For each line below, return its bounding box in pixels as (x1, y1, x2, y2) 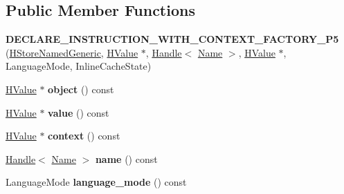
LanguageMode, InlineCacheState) (6, 59, 152, 73)
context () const (48, 128, 120, 143)
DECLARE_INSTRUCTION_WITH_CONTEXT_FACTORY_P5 (6, 32, 339, 46)
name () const (95, 151, 158, 166)
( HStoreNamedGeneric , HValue (6, 45, 138, 59)
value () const (48, 105, 109, 119)
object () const (48, 81, 114, 96)
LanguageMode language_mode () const (6, 175, 187, 189)
